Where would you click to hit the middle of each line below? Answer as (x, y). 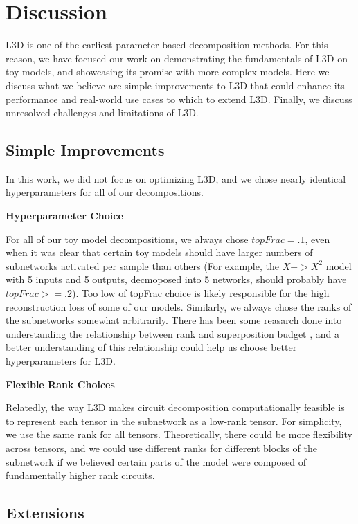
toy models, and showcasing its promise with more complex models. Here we (168, 72)
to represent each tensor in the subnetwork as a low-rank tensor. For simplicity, (174, 421)
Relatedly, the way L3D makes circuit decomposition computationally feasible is (175, 407)
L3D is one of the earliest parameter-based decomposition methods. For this (167, 45)
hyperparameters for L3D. (61, 361)
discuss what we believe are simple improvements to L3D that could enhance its (175, 85)
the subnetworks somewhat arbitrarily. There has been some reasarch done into (174, 320)
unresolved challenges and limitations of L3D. (102, 112)
